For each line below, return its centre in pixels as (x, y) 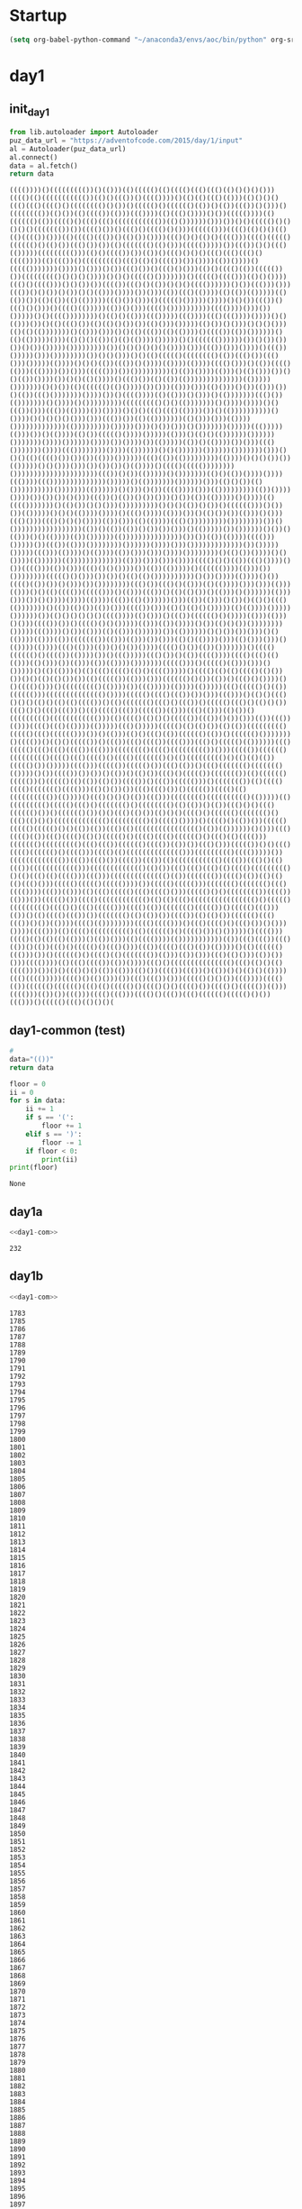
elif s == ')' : (54, 1134)
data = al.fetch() (44, 166)
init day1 (30, 110)
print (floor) (34, 1168)
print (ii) (60, 1159)
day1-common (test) (67, 1030)
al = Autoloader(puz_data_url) (68, 149)
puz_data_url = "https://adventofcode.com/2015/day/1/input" (126, 141)
